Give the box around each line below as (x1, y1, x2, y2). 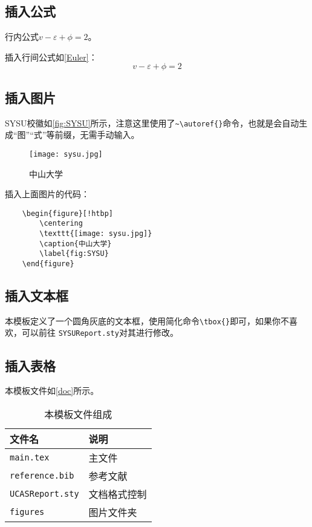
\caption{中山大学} (39, 239, 112, 248)
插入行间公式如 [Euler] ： (5, 50, 97, 63)
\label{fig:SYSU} (39, 249, 109, 258)
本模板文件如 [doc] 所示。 (5, 384, 99, 397)
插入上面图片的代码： (5, 188, 89, 200)
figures (10, 506, 45, 517)
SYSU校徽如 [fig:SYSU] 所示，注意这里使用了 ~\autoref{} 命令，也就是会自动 (5, 116, 299, 129)
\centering (39, 219, 83, 228)
